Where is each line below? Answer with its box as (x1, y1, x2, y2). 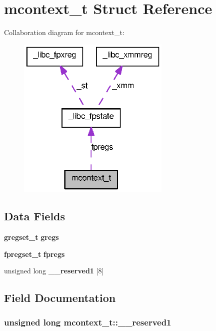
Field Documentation (4, 290, 116, 305)
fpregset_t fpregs (4, 248, 65, 259)
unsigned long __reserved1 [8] (4, 265, 104, 276)
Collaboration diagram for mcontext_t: (4, 27, 124, 38)
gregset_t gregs (4, 231, 59, 242)
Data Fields (4, 208, 65, 224)
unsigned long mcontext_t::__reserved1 (4, 316, 171, 328)
